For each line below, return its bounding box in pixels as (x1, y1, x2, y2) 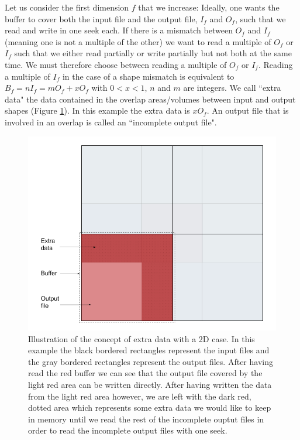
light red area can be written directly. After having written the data (28, 378, 272, 390)
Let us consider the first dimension (5, 1, 129, 13)
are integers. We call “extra (183, 81, 281, 94)
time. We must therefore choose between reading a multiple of (5, 58, 227, 70)
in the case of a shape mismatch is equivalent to (62, 70, 235, 82)
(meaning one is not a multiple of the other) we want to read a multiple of (5, 35, 271, 47)
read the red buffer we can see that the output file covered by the (28, 367, 263, 379)
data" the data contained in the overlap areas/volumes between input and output (5, 93, 296, 105)
